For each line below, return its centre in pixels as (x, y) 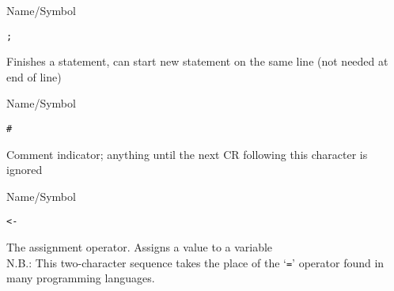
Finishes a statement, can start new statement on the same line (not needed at (197, 61)
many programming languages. (81, 278)
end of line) (34, 76)
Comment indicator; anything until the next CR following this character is (187, 154)
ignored (25, 170)
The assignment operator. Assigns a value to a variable (140, 247)
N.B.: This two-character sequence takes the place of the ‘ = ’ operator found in (195, 262)
